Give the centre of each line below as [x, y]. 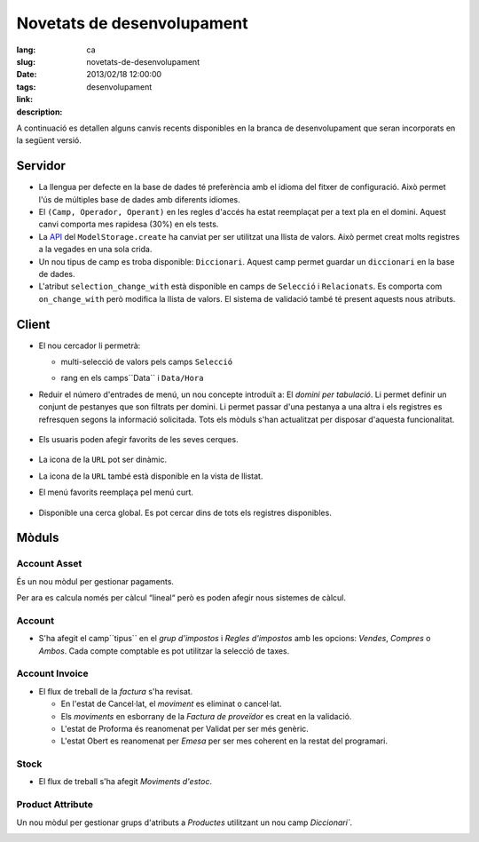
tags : [26, 87]
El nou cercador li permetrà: [90, 346]
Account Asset [49, 564]
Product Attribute [55, 805]
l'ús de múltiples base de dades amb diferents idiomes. [140, 199]
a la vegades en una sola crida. [95, 250]
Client [33, 324]
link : [25, 99]
